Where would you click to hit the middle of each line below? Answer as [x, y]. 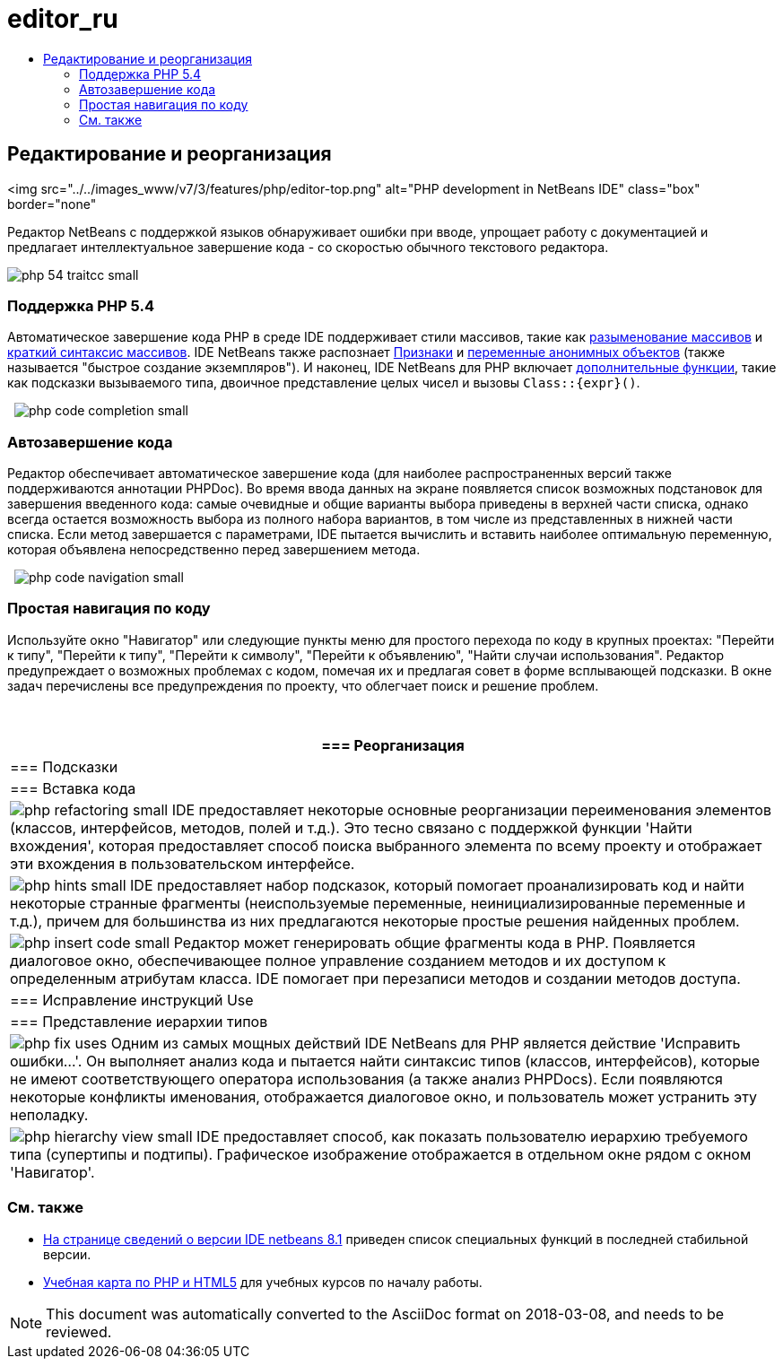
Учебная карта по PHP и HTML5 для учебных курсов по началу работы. [263, 1282]
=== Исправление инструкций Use [132, 1000]
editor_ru [63, 19]
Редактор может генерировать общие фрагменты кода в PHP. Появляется [435, 942]
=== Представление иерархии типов [139, 1021]
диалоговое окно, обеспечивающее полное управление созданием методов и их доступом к [338, 960]
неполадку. [49, 1114]
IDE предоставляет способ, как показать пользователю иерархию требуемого [472, 1136]
